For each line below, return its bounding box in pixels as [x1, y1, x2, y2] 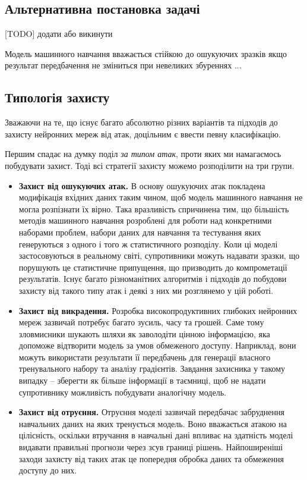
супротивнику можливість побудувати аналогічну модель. [18, 385, 226, 398]
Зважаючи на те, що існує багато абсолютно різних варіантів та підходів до [5, 116, 278, 128]
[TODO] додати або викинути [5, 27, 113, 40]
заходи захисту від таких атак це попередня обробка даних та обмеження [18, 452, 284, 465]
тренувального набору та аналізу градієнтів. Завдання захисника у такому [18, 362, 286, 375]
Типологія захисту [5, 88, 110, 106]
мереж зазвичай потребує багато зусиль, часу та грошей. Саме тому [18, 316, 264, 328]
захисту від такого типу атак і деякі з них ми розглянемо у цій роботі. [18, 284, 274, 296]
